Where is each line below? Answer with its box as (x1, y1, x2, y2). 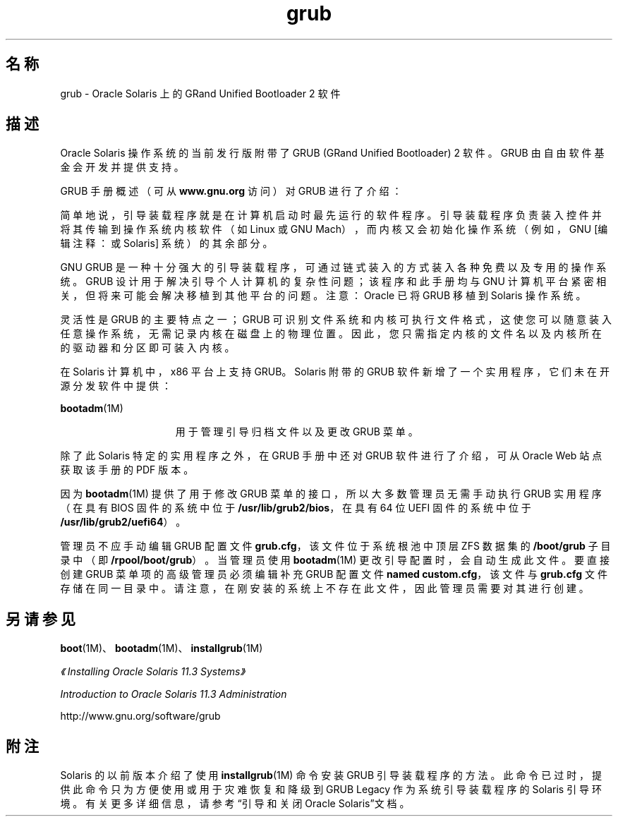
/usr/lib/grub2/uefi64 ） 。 (60, 516, 186, 528)
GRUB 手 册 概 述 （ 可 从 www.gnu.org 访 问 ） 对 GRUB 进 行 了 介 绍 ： (60, 185, 402, 198)
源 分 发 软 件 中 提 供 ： (60, 380, 171, 392)
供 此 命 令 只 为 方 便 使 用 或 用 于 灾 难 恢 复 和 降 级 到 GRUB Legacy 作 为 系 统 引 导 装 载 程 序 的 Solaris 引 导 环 (60, 783, 602, 796)
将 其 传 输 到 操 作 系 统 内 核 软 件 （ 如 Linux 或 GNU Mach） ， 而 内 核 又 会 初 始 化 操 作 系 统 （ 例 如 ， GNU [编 (60, 223, 608, 236)
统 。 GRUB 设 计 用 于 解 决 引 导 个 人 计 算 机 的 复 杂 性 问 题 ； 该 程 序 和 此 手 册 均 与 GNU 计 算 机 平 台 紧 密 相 (60, 275, 607, 288)
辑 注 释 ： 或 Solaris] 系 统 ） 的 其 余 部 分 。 (60, 237, 273, 250)
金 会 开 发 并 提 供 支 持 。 (60, 161, 184, 174)
